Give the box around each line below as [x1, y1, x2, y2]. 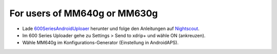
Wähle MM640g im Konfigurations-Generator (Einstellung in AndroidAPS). [22, 40, 179, 46]
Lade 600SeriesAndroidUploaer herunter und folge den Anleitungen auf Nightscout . [22, 25, 200, 32]
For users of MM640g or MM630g [9, 8, 158, 19]
